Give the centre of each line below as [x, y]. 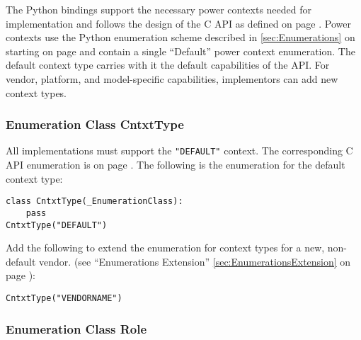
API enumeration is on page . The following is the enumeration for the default [176, 165]
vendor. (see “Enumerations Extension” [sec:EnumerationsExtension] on [195, 261]
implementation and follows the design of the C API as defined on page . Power [178, 23]
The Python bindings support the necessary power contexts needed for [159, 9]
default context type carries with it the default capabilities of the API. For [168, 65]
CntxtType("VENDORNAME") [64, 298]
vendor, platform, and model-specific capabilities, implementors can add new [172, 78]
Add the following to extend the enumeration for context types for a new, [165, 248]
